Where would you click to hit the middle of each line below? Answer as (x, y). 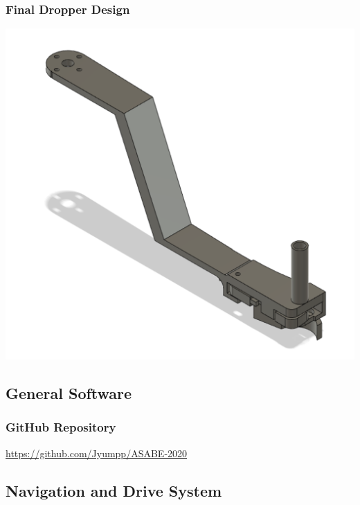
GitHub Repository (61, 427)
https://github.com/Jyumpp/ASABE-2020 (97, 453)
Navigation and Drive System (114, 490)
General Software (69, 393)
